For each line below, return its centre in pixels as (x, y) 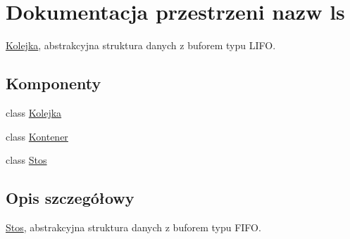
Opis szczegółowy (70, 198)
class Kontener (37, 136)
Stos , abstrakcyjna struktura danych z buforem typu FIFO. (133, 227)
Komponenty (54, 83)
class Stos (26, 160)
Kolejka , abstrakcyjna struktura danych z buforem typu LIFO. (141, 45)
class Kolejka (34, 112)
